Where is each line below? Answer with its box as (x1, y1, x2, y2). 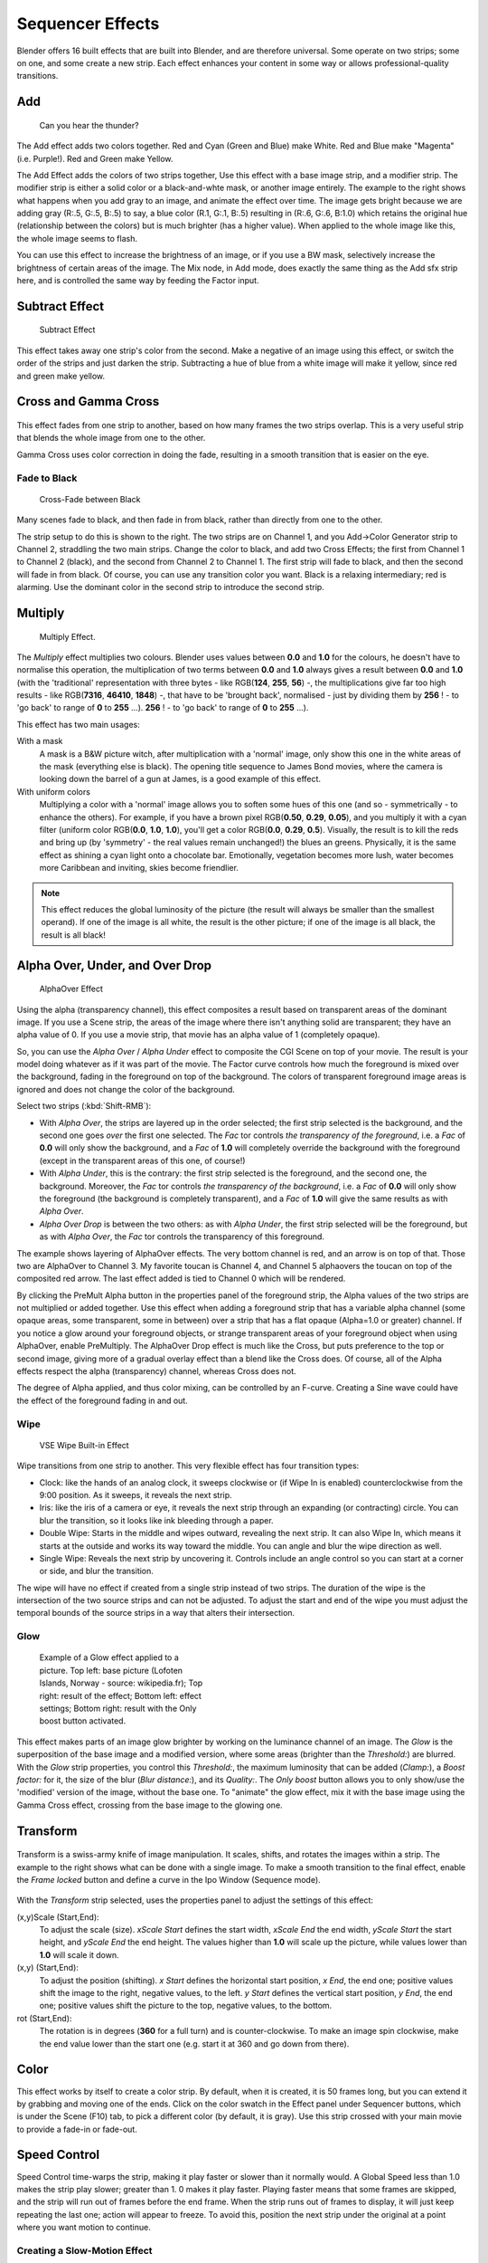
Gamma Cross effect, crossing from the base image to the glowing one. (16, 1800, 284, 1810)
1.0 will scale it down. (39, 1949, 119, 1960)
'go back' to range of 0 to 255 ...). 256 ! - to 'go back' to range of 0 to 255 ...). (16, 702, 309, 713)
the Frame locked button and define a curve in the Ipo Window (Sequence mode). (16, 1874, 321, 1885)
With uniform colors (16, 786, 90, 797)
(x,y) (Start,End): (16, 1962, 79, 1973)
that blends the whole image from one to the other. (16, 433, 206, 444)
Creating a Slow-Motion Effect (16, 2244, 153, 2257)
